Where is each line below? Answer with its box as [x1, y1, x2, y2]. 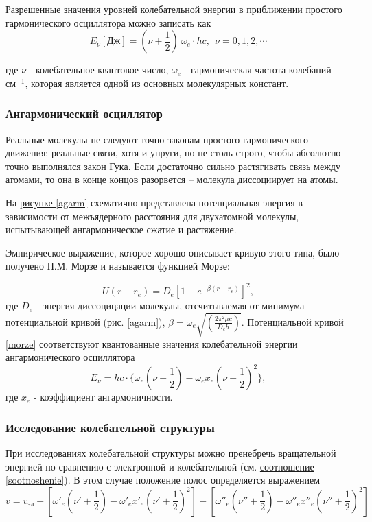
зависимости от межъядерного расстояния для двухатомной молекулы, [5, 209, 299, 223]
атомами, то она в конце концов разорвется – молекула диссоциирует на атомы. [5, 172, 338, 187]
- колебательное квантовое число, [29, 62, 169, 77]
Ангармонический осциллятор [5, 105, 163, 122]
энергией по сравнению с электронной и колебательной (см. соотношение [5, 459, 314, 473]
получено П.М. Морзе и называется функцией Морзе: [5, 259, 230, 273]
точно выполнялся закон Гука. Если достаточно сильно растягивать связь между [5, 158, 340, 173]
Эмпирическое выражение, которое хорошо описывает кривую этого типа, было [5, 245, 340, 259]
